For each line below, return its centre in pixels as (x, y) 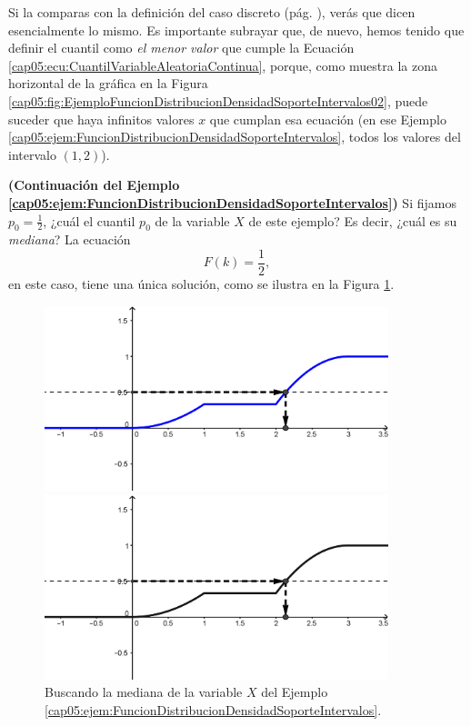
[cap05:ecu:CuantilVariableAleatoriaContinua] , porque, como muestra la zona (223, 65)
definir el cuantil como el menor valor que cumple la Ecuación (181, 48)
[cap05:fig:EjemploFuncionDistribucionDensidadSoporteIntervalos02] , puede (218, 100)
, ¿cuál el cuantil (89, 220)
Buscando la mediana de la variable (144, 692)
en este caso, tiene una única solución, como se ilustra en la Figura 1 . (201, 283)
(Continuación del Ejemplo (94, 185)
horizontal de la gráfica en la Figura (108, 83)
